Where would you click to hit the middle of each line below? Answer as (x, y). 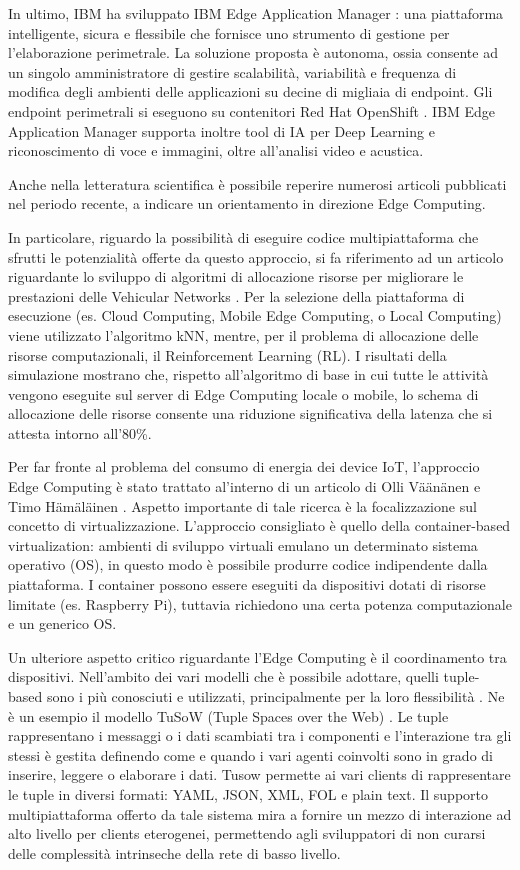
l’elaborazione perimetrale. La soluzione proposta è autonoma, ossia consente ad (253, 52)
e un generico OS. (62, 623)
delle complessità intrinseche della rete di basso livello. (174, 852)
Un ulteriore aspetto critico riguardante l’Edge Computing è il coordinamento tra (257, 656)
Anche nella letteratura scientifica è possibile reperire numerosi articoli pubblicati (257, 183)
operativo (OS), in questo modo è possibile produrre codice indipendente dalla (248, 564)
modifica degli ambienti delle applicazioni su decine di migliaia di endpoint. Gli (250, 91)
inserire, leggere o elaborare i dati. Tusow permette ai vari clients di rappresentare (259, 774)
